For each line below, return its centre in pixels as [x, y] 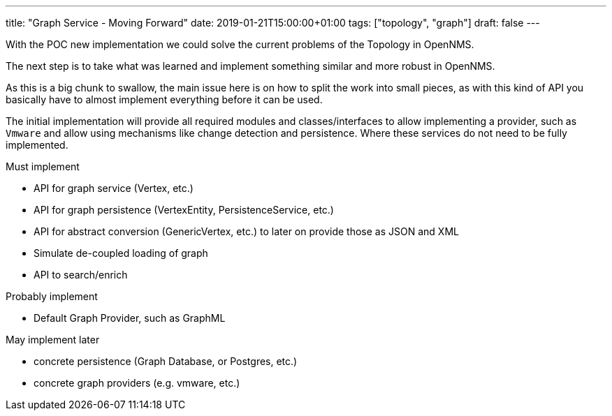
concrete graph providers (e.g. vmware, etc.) [137, 383]
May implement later [53, 340]
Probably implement [52, 296]
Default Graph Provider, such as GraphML [130, 318]
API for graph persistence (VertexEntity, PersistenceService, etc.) [184, 210]
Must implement [43, 166]
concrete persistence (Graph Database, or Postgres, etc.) [166, 361]
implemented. [37, 145]
